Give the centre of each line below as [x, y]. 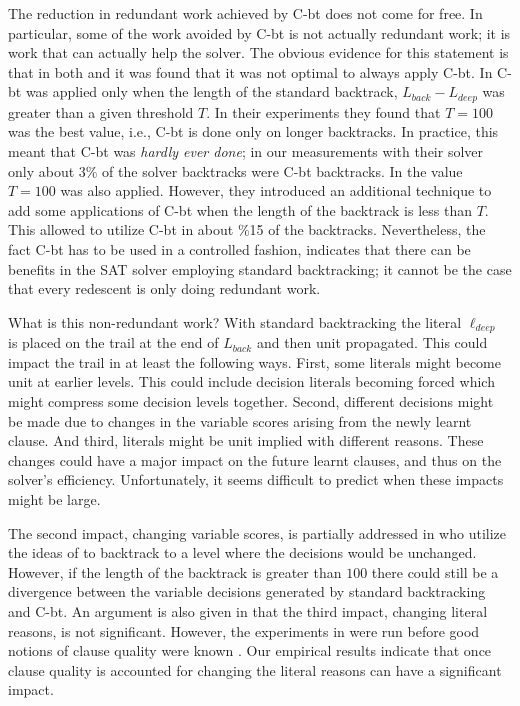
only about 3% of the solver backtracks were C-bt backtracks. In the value [235, 170]
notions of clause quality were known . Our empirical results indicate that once [250, 650]
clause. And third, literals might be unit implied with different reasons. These [246, 440]
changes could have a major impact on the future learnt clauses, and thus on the [255, 459]
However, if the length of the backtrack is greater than [175, 571]
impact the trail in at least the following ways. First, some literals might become [254, 361]
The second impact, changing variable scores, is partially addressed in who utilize [257, 532]
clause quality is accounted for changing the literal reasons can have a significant [255, 669]
